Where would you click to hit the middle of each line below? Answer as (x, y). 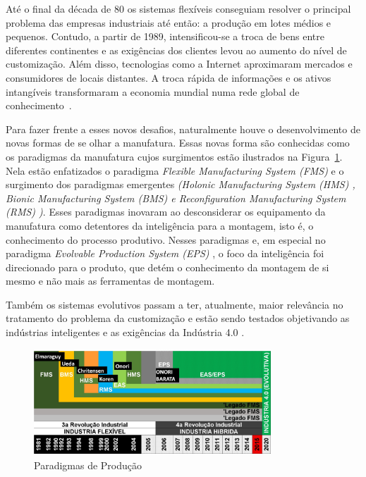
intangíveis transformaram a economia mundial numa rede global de (153, 91)
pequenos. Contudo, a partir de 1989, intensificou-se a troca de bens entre (165, 36)
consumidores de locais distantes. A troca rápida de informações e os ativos (169, 77)
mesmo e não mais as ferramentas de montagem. (110, 281)
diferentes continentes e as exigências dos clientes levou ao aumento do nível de (176, 50)
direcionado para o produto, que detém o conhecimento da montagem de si (167, 267)
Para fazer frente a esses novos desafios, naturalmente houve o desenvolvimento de (183, 129)
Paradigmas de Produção (88, 465)
